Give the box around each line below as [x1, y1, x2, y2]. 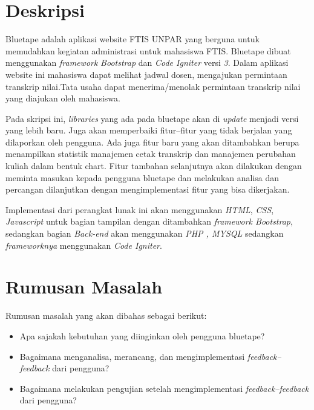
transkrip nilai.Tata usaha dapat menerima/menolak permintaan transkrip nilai [5, 80, 301, 92]
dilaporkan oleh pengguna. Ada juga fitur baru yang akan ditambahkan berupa [5, 135, 299, 148]
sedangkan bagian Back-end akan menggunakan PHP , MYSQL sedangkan [5, 227, 284, 240]
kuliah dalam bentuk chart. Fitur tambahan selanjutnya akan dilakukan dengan [5, 159, 302, 172]
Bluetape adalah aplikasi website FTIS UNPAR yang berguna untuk [5, 33, 260, 45]
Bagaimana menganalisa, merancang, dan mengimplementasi [19, 350, 245, 362]
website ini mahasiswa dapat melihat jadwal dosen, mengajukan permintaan [5, 68, 287, 80]
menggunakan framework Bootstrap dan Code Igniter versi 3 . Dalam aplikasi [5, 56, 289, 69]
